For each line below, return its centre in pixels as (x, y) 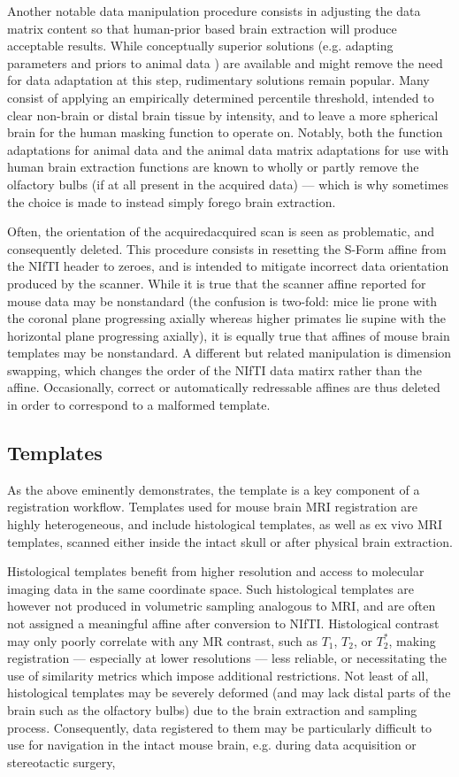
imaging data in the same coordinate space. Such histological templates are (211, 588)
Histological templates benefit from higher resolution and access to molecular (216, 571)
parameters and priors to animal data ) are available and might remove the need (225, 62)
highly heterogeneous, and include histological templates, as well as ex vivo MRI (225, 524)
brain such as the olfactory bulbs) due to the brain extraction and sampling (212, 709)
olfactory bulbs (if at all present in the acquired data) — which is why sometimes (228, 184)
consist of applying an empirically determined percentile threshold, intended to (221, 97)
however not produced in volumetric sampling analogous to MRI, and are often (222, 606)
